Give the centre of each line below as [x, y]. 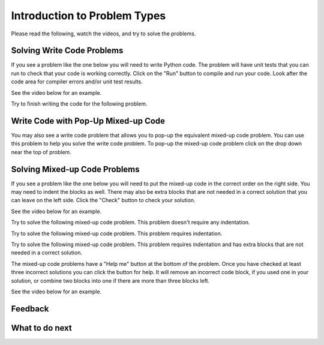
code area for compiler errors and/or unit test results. [77, 82]
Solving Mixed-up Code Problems [76, 169]
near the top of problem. [41, 152]
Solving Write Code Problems [67, 51]
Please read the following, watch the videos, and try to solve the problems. [103, 34]
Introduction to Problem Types [88, 16]
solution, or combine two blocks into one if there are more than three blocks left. [110, 280]
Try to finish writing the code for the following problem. [79, 104]
